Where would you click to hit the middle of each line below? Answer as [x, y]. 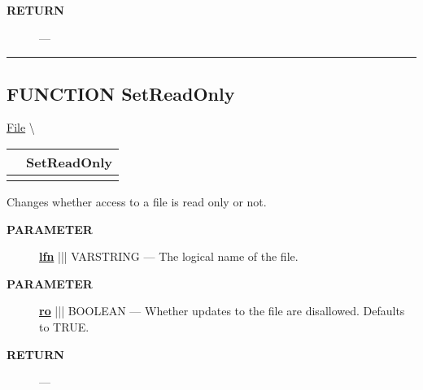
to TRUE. [64, 326]
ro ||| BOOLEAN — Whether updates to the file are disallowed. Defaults [222, 311]
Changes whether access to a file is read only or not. [137, 201]
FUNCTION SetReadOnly [121, 93]
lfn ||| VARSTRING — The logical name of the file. [169, 256]
